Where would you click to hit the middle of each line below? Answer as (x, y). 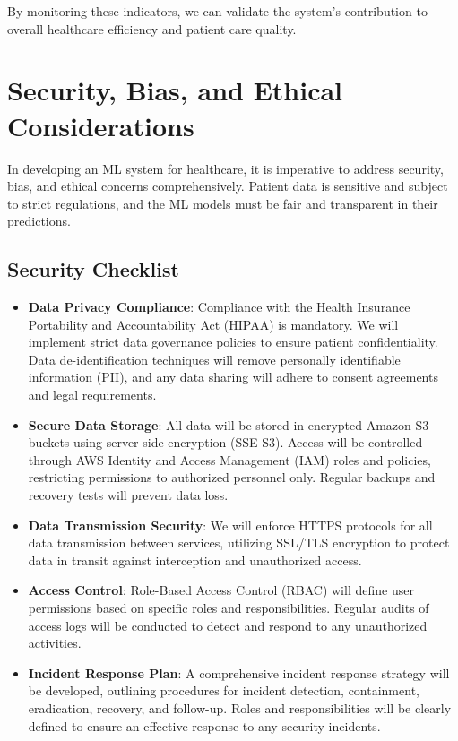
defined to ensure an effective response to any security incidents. (204, 725)
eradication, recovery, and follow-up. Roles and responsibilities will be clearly (240, 707)
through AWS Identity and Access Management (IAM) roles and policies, (229, 459)
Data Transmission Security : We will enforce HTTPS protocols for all (230, 525)
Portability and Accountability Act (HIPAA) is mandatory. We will (213, 324)
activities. (55, 643)
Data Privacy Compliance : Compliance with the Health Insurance (219, 307)
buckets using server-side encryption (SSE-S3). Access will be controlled (225, 442)
